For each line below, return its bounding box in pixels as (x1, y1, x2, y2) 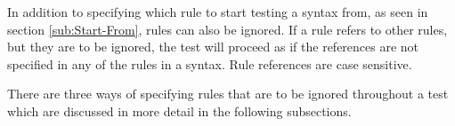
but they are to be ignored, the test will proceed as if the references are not (7, 37, 419, 56)
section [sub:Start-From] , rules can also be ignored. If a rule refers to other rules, (7, 20, 448, 38)
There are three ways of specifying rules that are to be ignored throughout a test (7, 84, 449, 103)
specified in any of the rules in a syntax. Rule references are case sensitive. (7, 54, 412, 73)
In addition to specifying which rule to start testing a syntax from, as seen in (7, 3, 428, 20)
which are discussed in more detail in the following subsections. (7, 101, 352, 120)
